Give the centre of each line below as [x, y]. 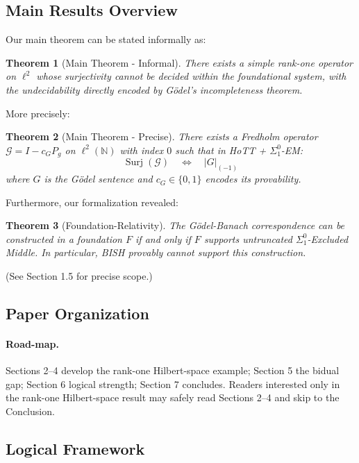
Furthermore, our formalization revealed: [92, 202]
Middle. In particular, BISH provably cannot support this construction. [156, 252]
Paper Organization [77, 313]
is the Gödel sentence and [98, 179]
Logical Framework [75, 448]
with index [142, 150]
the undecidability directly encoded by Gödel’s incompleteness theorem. [154, 89]
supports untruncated [248, 238]
